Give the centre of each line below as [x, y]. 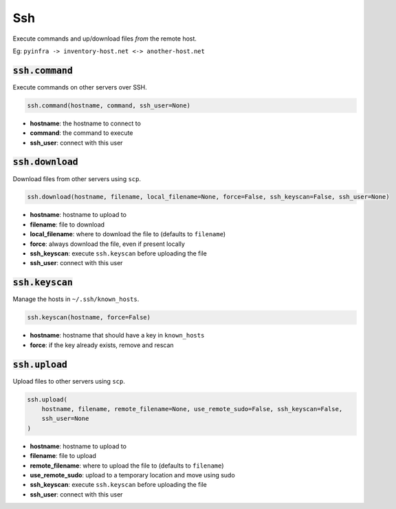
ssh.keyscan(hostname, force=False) [89, 318]
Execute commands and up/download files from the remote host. [105, 39]
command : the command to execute [81, 133]
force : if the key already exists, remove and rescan [102, 345]
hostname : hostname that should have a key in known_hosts [117, 335]
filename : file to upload [63, 456]
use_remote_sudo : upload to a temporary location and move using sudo [132, 475]
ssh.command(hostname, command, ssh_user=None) [109, 105]
